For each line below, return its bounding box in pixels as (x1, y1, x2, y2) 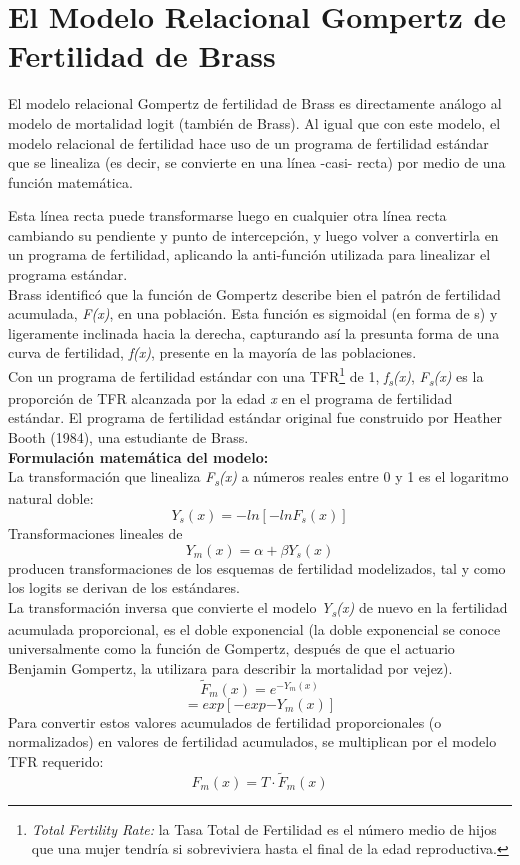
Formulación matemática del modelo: (8, 446, 269, 467)
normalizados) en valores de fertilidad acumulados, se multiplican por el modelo (8, 731, 497, 752)
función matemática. (8, 171, 133, 192)
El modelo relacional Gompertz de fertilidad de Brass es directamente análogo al (8, 93, 502, 114)
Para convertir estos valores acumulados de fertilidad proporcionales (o (8, 711, 442, 732)
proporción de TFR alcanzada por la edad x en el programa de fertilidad (8, 387, 453, 408)
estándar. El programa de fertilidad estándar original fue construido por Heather (8, 407, 502, 428)
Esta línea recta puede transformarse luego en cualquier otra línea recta (8, 205, 447, 226)
